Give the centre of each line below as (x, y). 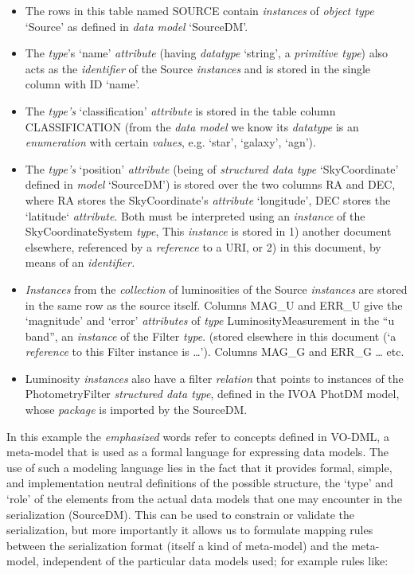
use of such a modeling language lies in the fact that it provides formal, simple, (199, 467)
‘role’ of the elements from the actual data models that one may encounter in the (204, 499)
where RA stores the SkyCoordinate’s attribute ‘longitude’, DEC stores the (208, 199)
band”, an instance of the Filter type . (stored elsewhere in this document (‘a (211, 336)
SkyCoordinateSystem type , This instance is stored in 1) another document (208, 231)
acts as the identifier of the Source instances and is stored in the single (198, 68)
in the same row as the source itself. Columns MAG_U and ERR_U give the (214, 305)
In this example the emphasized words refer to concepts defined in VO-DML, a (198, 436)
